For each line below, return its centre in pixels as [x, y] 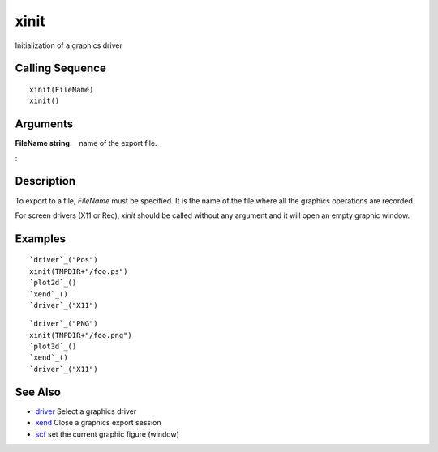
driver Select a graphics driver [86, 411]
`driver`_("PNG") [64, 324]
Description [45, 181]
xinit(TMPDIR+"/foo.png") [81, 335]
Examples [41, 239]
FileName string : [44, 143]
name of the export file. [118, 143]
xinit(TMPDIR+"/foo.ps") [79, 271]
